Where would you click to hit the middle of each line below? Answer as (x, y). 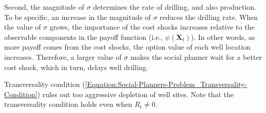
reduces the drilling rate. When (209, 17)
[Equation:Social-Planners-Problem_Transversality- (166, 84)
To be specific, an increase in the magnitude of (78, 17)
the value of (23, 27)
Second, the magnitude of (44, 7)
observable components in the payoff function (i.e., (83, 37)
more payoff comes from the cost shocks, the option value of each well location (127, 47)
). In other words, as (223, 37)
